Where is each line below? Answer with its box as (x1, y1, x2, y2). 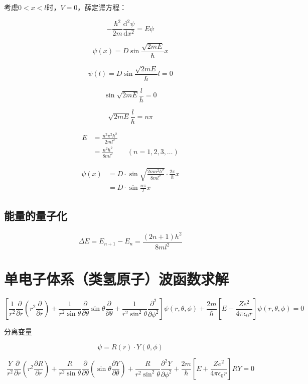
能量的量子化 (4, 208, 67, 223)
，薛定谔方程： (77, 2, 127, 12)
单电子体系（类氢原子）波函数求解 (4, 269, 229, 289)
